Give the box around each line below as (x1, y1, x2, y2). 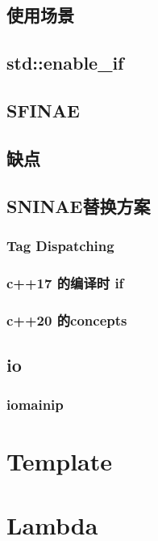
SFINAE (6, 97, 80, 122)
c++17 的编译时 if (6, 272, 124, 292)
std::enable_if (6, 50, 124, 75)
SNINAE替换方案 (6, 193, 151, 218)
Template (6, 445, 113, 478)
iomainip (6, 394, 64, 415)
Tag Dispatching (6, 235, 114, 255)
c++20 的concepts (6, 309, 127, 330)
